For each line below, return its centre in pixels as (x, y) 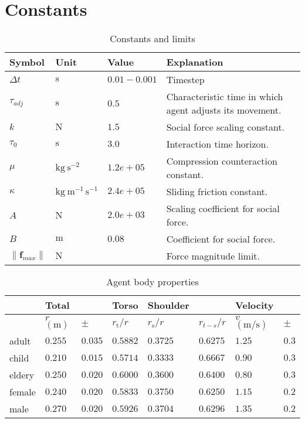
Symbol (27, 62)
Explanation (195, 62)
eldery (22, 375)
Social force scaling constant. (226, 127)
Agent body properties (152, 282)
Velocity (255, 305)
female (23, 392)
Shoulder (168, 305)
